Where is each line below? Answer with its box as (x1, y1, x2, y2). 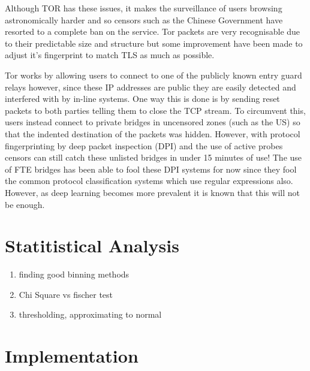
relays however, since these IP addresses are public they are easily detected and (5, 80, 296, 93)
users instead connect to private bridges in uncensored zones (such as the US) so (5, 116, 300, 128)
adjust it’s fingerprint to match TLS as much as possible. (5, 49, 215, 61)
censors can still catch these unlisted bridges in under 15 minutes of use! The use (5, 151, 302, 164)
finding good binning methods (19, 268, 130, 280)
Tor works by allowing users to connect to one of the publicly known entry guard (5, 68, 302, 81)
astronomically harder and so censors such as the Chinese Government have (5, 13, 283, 26)
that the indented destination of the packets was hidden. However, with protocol (5, 127, 300, 140)
